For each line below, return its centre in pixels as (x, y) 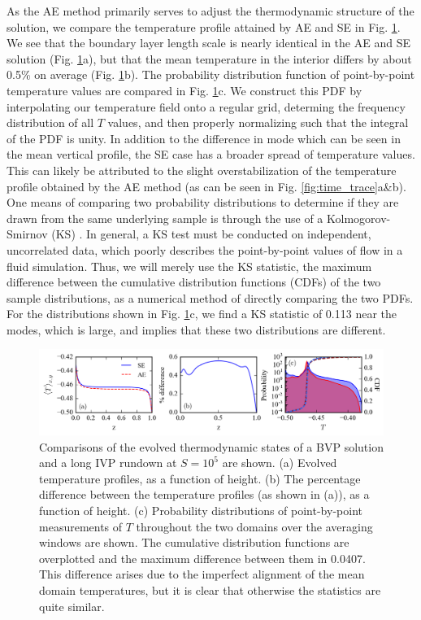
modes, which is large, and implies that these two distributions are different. (196, 329)
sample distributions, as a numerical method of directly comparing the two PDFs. (210, 297)
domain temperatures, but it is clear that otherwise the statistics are (210, 589)
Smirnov (27, 234)
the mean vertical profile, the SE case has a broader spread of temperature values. (211, 154)
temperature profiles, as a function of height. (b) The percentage (200, 478)
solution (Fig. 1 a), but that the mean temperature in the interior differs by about (209, 58)
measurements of (81, 526)
